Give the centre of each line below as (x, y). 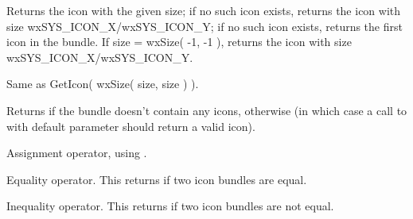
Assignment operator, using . (77, 153)
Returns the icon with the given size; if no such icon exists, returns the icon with (204, 10)
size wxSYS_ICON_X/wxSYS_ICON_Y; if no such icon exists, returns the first (205, 26)
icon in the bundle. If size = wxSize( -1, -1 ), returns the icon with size (179, 42)
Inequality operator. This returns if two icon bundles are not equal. (170, 206)
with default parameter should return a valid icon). (131, 126)
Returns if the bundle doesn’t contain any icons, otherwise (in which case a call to (207, 110)
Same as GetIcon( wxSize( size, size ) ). (103, 84)
